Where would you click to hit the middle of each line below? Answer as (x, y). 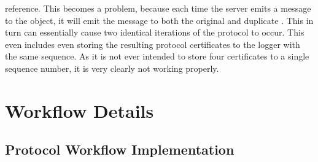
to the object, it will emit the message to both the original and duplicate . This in (159, 20)
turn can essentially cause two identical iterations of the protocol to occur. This (155, 32)
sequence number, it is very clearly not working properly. (112, 68)
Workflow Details (79, 110)
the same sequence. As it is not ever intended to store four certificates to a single (157, 56)
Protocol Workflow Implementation (120, 149)
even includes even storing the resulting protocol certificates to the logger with (153, 44)
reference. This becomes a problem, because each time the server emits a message (158, 8)
